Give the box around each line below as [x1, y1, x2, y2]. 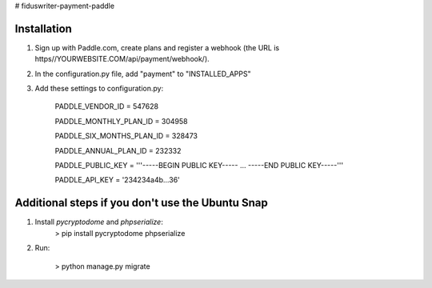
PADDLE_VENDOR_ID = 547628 [54, 102, 159, 111]
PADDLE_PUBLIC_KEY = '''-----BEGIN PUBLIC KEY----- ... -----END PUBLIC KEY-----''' [54, 161, 344, 170]
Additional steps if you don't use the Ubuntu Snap [14, 196, 268, 210]
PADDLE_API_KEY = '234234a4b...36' [54, 175, 180, 185]
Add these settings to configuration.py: [34, 84, 164, 94]
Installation [14, 22, 72, 35]
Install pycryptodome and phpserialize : [34, 217, 163, 227]
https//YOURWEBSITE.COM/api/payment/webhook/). [34, 54, 210, 64]
